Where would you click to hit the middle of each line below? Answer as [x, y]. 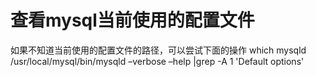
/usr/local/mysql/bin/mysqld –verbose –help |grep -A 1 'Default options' [157, 61]
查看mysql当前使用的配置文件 [132, 20]
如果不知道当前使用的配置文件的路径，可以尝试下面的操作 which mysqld [158, 50]
